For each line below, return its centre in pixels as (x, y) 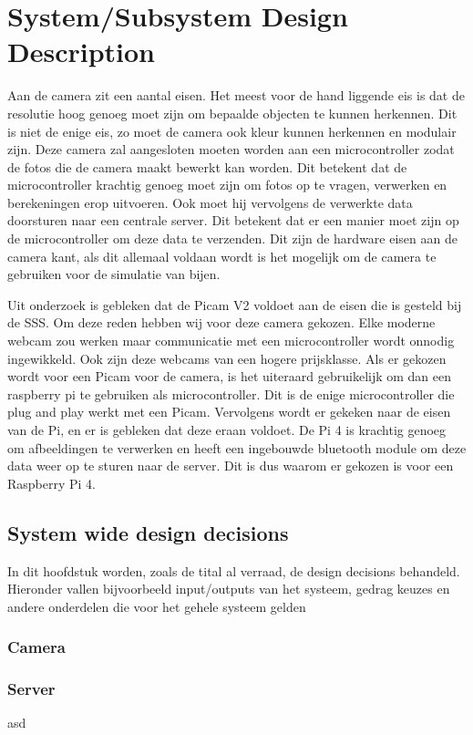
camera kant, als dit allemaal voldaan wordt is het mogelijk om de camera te (222, 256)
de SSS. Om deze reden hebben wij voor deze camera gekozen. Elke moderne (221, 322)
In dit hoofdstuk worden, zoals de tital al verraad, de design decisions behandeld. (234, 570)
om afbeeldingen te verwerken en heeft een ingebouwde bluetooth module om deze (237, 447)
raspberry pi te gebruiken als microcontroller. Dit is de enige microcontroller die (231, 393)
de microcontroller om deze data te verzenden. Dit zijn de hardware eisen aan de (232, 238)
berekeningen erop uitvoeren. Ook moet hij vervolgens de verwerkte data (210, 202)
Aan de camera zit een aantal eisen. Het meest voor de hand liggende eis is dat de (236, 95)
